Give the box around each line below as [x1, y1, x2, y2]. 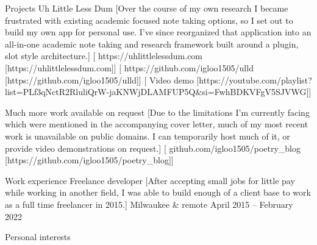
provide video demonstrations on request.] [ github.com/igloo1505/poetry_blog [5, 141, 301, 154]
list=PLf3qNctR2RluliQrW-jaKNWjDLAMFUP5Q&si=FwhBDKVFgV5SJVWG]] [5, 85, 312, 98]
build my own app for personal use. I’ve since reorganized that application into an [5, 26, 312, 38]
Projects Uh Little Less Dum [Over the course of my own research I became [5, 2, 288, 14]
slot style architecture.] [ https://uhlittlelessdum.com [5, 49, 203, 62]
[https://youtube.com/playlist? [196, 73, 312, 86]
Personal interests [5, 230, 71, 243]
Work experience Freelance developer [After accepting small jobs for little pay [5, 174, 295, 186]
